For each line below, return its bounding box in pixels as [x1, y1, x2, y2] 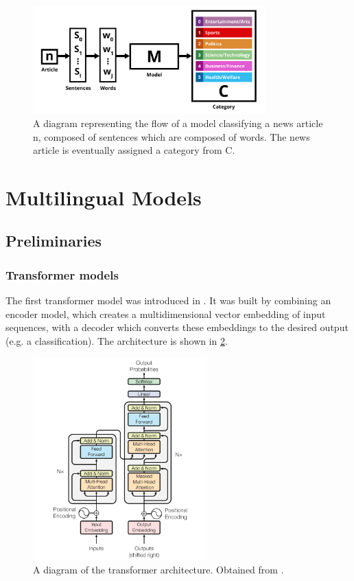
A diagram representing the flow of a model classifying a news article [33, 115, 323, 130]
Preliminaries [5, 230, 102, 251]
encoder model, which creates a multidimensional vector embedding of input [5, 306, 326, 321]
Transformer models [5, 266, 119, 283]
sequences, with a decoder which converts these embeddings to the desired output [5, 320, 349, 334]
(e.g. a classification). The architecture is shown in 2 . [5, 333, 228, 348]
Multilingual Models [5, 183, 202, 211]
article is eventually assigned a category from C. [33, 143, 235, 157]
